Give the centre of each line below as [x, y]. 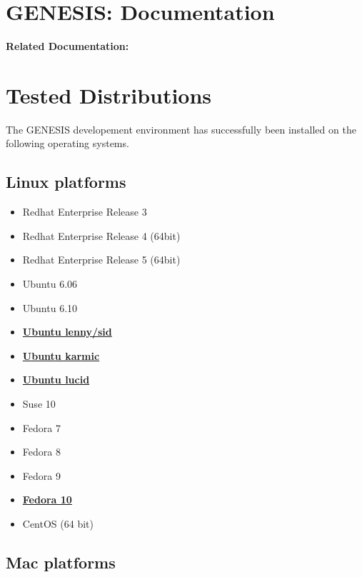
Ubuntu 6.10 [50, 307]
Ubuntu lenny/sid [67, 332]
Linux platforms [66, 182]
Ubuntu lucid [56, 380]
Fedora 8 [41, 452]
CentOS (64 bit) [58, 523]
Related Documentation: [67, 46]
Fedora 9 [41, 475]
